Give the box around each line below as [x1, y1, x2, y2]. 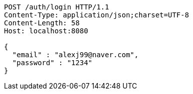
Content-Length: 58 [4, 19, 80, 27]
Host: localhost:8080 [4, 27, 88, 35]
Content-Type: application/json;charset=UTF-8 [4, 11, 189, 19]
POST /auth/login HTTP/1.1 [4, 3, 109, 11]
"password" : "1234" [12, 59, 93, 67]
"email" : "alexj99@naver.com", [12, 51, 139, 59]
